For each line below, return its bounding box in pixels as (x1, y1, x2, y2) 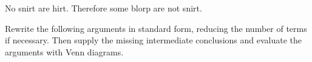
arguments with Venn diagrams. (5, 45, 124, 58)
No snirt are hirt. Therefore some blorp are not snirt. (5, 2, 202, 14)
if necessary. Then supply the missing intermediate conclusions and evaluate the (5, 34, 302, 46)
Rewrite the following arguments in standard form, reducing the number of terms (5, 22, 307, 34)
